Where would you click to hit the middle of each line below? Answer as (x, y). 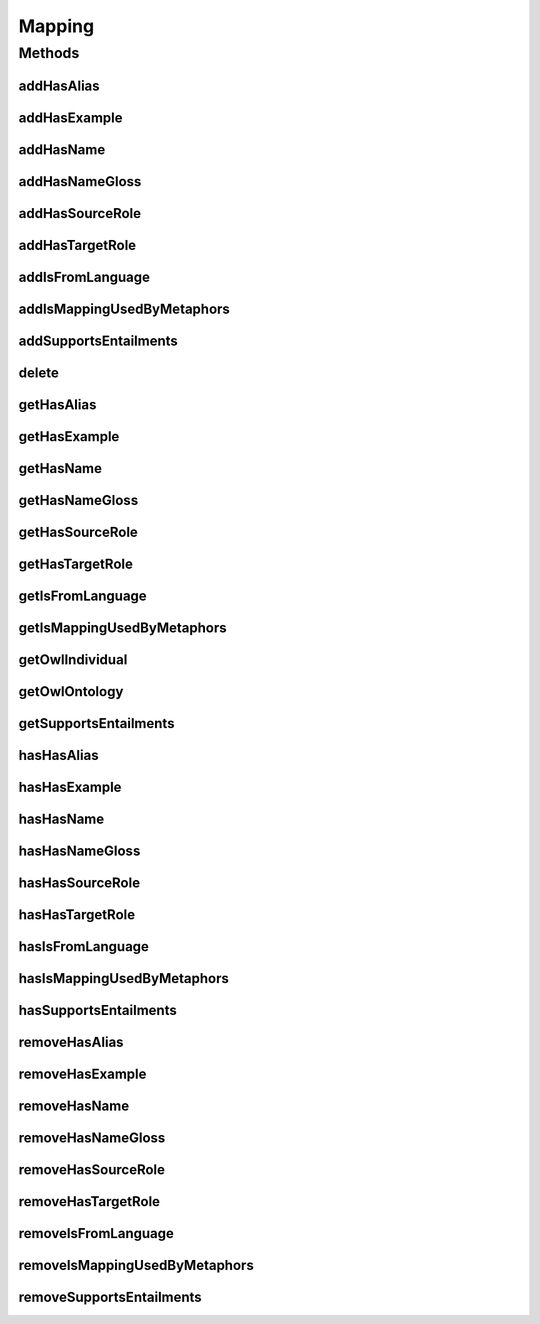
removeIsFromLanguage (96, 1233)
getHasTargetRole (76, 563)
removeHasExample (82, 1074)
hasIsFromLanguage (84, 946)
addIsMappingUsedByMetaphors (124, 308)
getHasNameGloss (78, 500)
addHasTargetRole (77, 245)
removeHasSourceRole (91, 1170)
